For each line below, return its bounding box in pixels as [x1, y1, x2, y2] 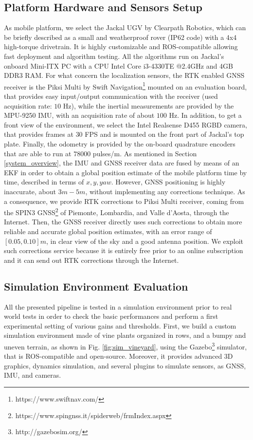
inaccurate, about [4, 186, 56, 196]
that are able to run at [4, 148, 72, 158]
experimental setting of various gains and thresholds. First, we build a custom [4, 320, 236, 330]
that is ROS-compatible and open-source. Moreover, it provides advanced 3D [4, 351, 233, 361]
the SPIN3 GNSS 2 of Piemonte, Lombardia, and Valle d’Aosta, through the [4, 206, 229, 217]
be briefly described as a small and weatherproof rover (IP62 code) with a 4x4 [4, 32, 237, 42]
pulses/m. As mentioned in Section [92, 148, 197, 158]
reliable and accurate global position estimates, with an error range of [4, 226, 212, 236]
